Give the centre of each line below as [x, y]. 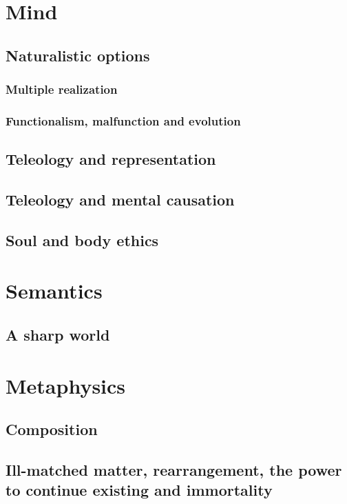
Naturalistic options [78, 55]
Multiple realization [62, 89]
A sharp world [58, 334]
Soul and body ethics [82, 240]
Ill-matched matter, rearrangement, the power [174, 469]
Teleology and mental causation [120, 200]
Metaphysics [66, 385]
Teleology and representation [111, 159]
